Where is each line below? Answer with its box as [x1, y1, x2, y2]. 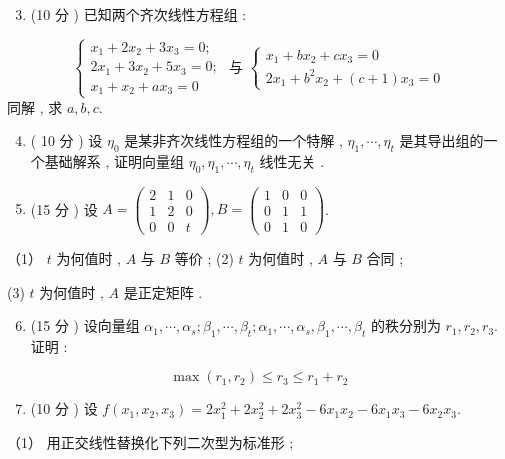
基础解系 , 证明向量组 [44, 150, 185, 171]
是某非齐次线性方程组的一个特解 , [124, 130, 343, 151]
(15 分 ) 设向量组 [30, 315, 140, 336]
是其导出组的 [399, 130, 484, 151]
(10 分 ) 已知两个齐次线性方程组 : [30, 4, 247, 24]
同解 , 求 [7, 96, 63, 117]
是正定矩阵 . [123, 281, 203, 302]
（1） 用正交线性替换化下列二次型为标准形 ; [7, 432, 294, 453]
